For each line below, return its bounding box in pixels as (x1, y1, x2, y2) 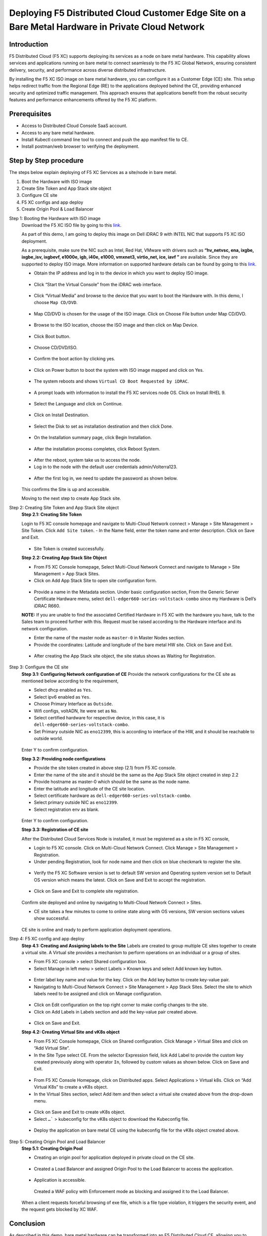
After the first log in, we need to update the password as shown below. (34, 475, 178, 481)
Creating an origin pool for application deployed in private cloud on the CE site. (34, 1154, 195, 1160)
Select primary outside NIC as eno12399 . (34, 799, 118, 805)
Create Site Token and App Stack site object (21, 185, 111, 191)
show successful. (34, 915, 70, 922)
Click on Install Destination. (34, 412, 89, 418)
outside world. (34, 736, 63, 742)
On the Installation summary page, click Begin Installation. (34, 435, 152, 441)
